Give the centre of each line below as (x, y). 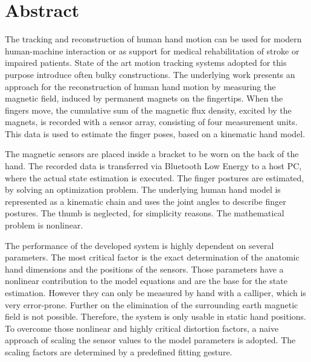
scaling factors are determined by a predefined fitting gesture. (119, 351)
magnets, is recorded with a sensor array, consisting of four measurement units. (151, 122)
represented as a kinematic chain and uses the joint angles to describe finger (146, 201)
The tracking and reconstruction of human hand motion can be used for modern (153, 39)
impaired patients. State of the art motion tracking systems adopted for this (146, 63)
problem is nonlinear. (44, 225)
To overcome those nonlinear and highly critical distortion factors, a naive (142, 328)
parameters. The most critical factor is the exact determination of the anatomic (152, 257)
